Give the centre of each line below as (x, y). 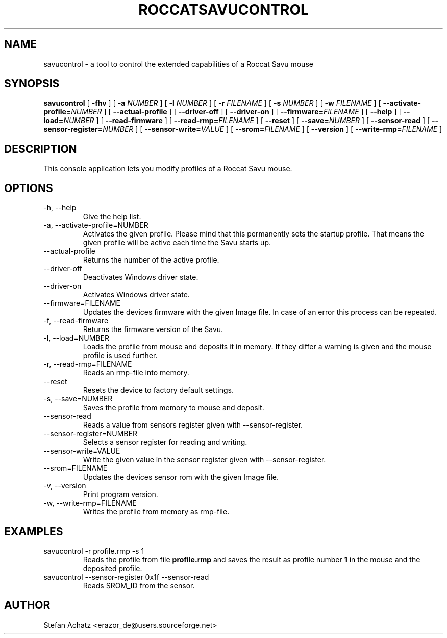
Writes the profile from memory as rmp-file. (156, 512)
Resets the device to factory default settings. (158, 390)
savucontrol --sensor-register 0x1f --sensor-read (126, 577)
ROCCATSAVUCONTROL (224, 10)
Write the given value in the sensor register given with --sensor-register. (204, 460)
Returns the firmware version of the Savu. (153, 329)
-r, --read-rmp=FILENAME (88, 364)
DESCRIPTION (41, 149)
